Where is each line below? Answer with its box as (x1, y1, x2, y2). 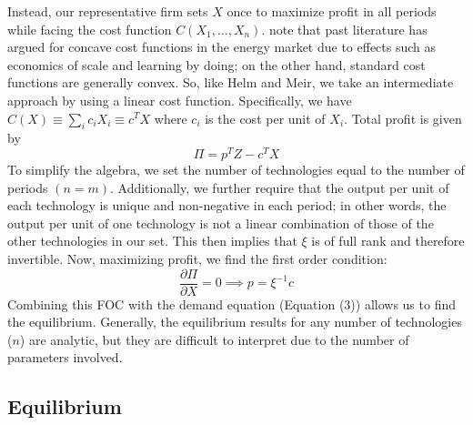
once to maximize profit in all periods (226, 2, 437, 20)
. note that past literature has (261, 19, 428, 38)
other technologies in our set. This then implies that (7, 231, 297, 250)
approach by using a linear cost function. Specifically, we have (7, 90, 352, 109)
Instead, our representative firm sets (7, 2, 208, 20)
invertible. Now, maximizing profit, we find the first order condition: (7, 249, 387, 268)
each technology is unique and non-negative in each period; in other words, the (7, 196, 447, 215)
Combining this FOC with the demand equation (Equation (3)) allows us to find (7, 294, 456, 313)
